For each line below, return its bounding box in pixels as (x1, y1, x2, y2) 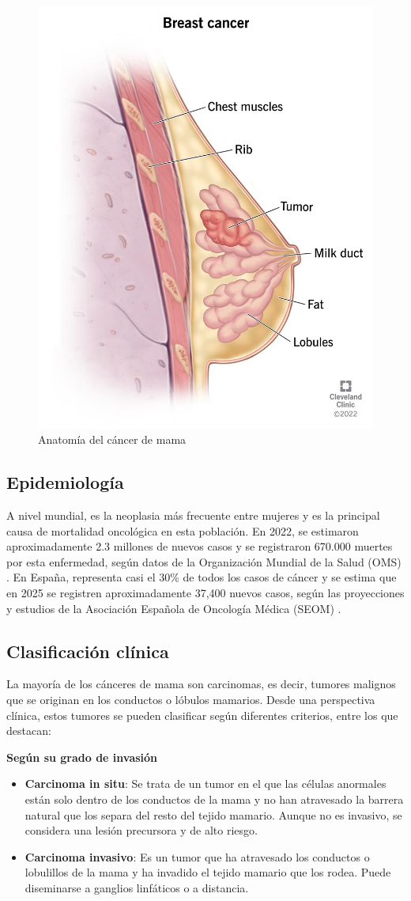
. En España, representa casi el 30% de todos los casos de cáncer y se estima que (6, 569, 397, 585)
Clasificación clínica (6, 638, 169, 663)
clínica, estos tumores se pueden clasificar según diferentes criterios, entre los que (6, 706, 398, 723)
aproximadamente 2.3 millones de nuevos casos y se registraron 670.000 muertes (6, 538, 393, 555)
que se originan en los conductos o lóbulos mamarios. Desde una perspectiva (6, 691, 375, 708)
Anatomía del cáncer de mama (38, 431, 187, 448)
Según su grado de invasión (6, 748, 158, 765)
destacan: (6, 722, 51, 739)
